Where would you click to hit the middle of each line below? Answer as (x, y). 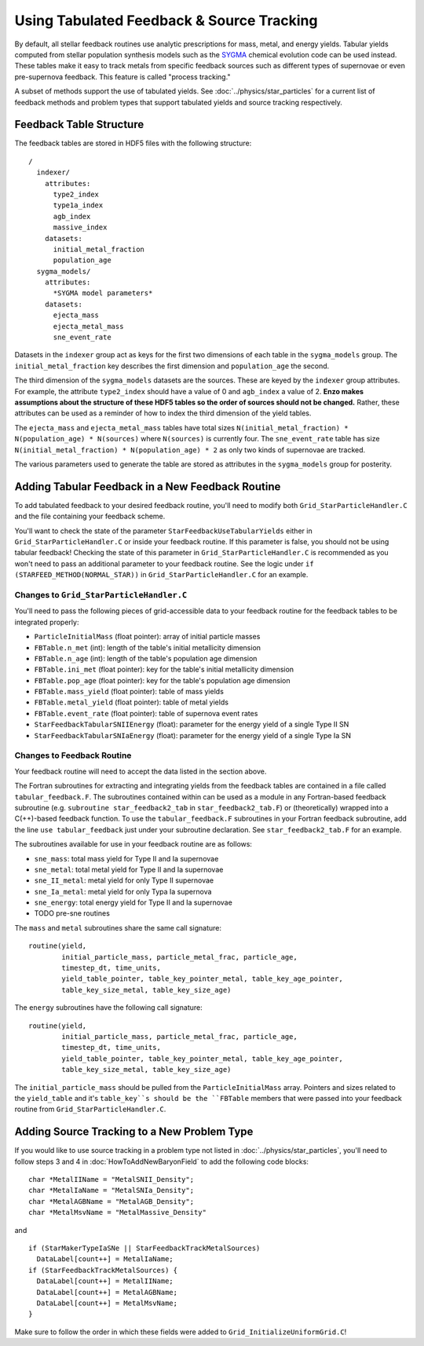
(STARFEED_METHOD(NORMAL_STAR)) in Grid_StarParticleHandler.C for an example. (161, 575)
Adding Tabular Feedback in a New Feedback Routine (148, 486)
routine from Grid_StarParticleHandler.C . (90, 1109)
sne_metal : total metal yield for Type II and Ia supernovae (129, 869)
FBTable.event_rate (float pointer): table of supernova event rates (146, 713)
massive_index (80, 227)
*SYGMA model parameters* (103, 293)
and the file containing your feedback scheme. (90, 516)
